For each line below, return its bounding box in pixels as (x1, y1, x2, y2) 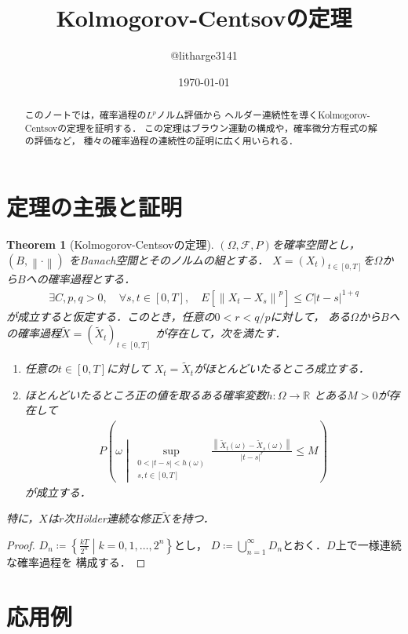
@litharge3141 (170, 47, 238, 64)
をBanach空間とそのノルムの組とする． (68, 251, 269, 268)
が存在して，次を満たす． (155, 325, 286, 341)
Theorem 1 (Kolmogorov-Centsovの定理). (6, 236, 214, 253)
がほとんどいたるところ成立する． (194, 360, 370, 377)
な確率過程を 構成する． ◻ (6, 554, 146, 570)
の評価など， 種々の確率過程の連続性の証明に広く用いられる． (24, 134, 298, 148)
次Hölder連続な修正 (64, 510, 162, 527)
